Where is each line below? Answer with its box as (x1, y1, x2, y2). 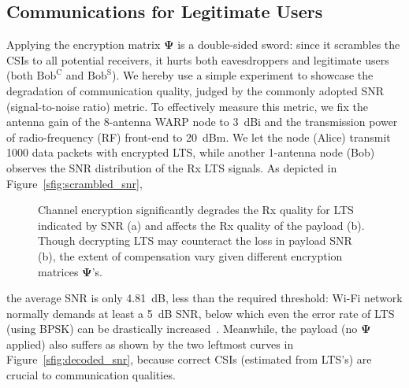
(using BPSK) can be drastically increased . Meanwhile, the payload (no (6, 320, 358, 337)
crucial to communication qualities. (6, 367, 176, 383)
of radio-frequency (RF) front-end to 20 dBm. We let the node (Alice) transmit (6, 128, 391, 145)
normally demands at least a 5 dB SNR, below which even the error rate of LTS (6, 305, 395, 321)
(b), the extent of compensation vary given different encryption (38, 247, 343, 264)
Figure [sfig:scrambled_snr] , (6, 175, 143, 191)
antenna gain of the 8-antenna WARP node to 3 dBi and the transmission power (6, 113, 398, 130)
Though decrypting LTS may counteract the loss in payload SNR (38, 232, 352, 249)
